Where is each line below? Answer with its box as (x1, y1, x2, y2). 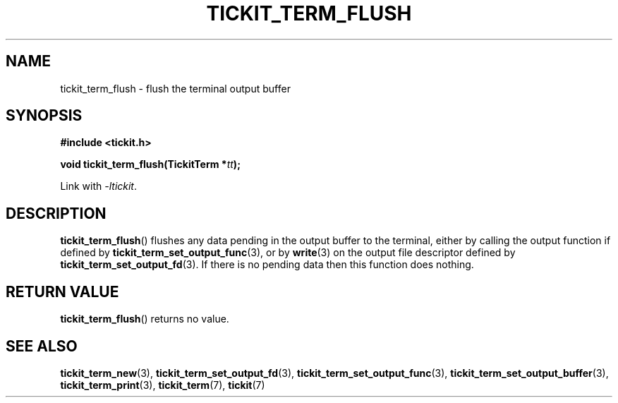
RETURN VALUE (6, 282, 119, 301)
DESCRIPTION (6, 204, 107, 222)
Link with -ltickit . (60, 180, 138, 193)
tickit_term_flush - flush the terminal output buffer (60, 82, 291, 95)
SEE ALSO (6, 337, 78, 355)
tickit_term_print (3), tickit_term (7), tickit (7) (60, 378, 265, 391)
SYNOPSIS (6, 107, 83, 125)
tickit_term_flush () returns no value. (60, 313, 229, 325)
